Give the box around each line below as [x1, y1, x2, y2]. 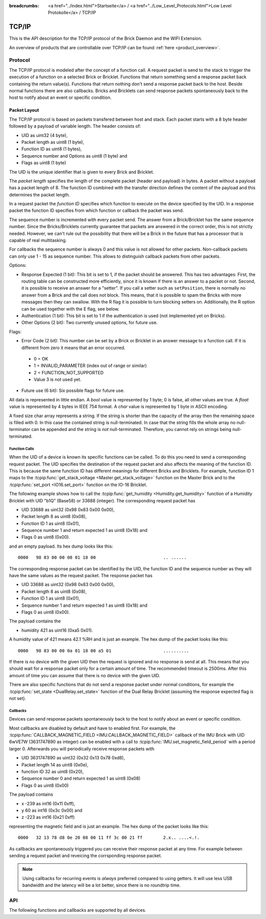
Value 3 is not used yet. [33, 377, 81, 383]
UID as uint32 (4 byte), [21, 132, 68, 138]
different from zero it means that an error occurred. [21, 345, 126, 351]
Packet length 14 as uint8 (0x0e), [21, 761, 89, 768]
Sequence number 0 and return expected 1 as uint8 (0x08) [21, 776, 140, 782]
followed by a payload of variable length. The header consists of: [9, 123, 141, 129]
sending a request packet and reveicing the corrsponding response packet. [9, 853, 162, 858]
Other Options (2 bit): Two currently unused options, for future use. [21, 320, 158, 326]
